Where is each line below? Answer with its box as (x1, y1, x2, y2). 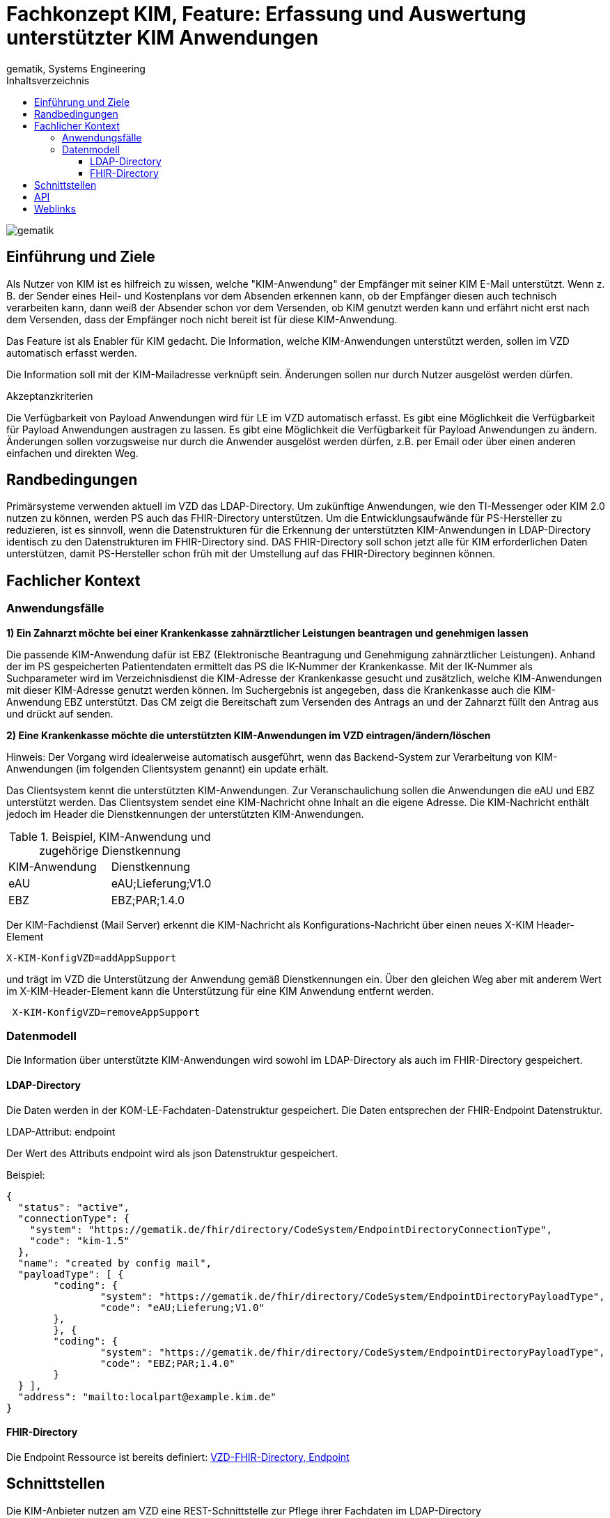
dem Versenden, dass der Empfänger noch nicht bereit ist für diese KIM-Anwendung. (6, 313, 398, 325)
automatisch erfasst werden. (6, 346, 137, 359)
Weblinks (34, 202, 76, 215)
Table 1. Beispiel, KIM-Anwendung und (8, 829, 211, 844)
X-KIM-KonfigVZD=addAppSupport (6, 952, 177, 963)
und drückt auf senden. (6, 707, 114, 720)
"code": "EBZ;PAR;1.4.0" (100, 1357, 235, 1369)
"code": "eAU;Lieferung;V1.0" (100, 1301, 265, 1313)
